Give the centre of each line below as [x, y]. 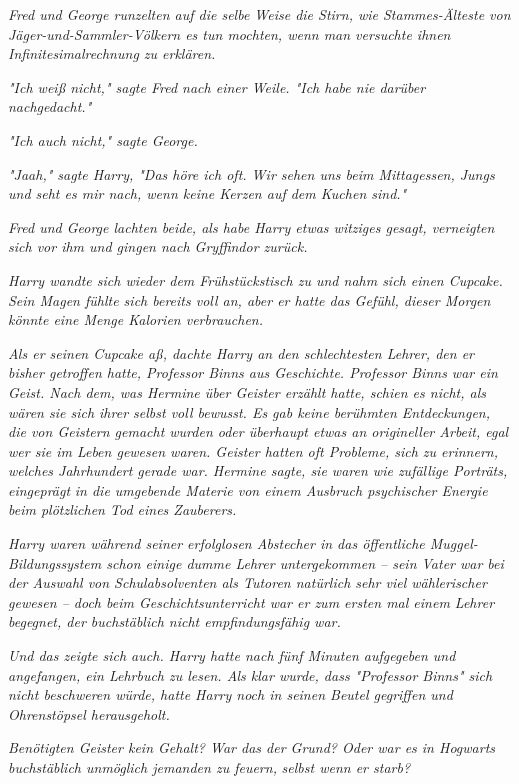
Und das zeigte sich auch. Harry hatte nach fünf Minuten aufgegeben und [232, 655]
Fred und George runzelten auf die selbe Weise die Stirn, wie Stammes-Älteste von [259, 14]
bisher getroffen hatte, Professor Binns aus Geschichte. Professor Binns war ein [253, 372]
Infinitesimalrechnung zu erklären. [112, 53]
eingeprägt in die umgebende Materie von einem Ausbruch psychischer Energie [248, 489]
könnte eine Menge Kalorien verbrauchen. [136, 319]
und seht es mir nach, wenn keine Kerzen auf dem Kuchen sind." [207, 193]
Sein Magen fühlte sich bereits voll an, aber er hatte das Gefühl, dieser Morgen [249, 299]
